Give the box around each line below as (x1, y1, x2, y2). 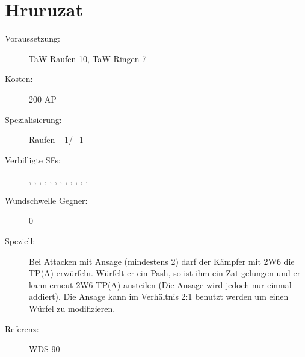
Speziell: (5, 235, 35, 247)
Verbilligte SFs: (5, 153, 61, 166)
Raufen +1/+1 (29, 133, 84, 146)
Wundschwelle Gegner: (5, 194, 88, 206)
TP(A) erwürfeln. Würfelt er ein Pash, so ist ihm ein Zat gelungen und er (29, 267, 301, 279)
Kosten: (5, 72, 33, 85)
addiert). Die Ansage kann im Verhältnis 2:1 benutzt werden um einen (29, 290, 289, 303)
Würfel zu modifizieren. (29, 302, 116, 315)
